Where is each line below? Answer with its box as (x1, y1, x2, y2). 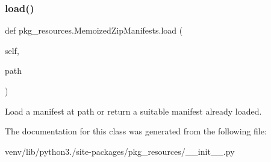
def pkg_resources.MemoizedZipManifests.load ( (5, 24, 183, 37)
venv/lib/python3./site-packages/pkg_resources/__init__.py (5, 145, 235, 157)
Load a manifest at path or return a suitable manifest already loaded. (5, 104, 262, 117)
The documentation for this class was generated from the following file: (5, 125, 267, 137)
